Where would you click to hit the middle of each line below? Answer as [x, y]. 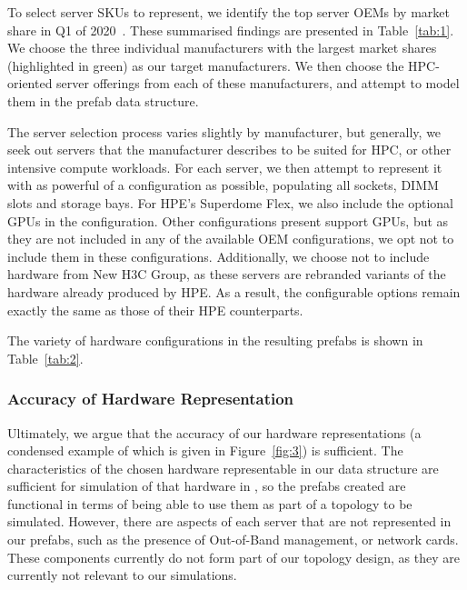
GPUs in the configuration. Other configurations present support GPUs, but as [228, 220]
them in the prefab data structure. [103, 100]
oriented [30, 83]
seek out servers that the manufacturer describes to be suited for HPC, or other [229, 150]
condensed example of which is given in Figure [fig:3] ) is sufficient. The [205, 450]
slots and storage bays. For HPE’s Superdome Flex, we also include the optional [230, 202]
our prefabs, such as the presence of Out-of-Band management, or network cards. [233, 540]
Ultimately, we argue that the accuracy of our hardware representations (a [214, 432]
